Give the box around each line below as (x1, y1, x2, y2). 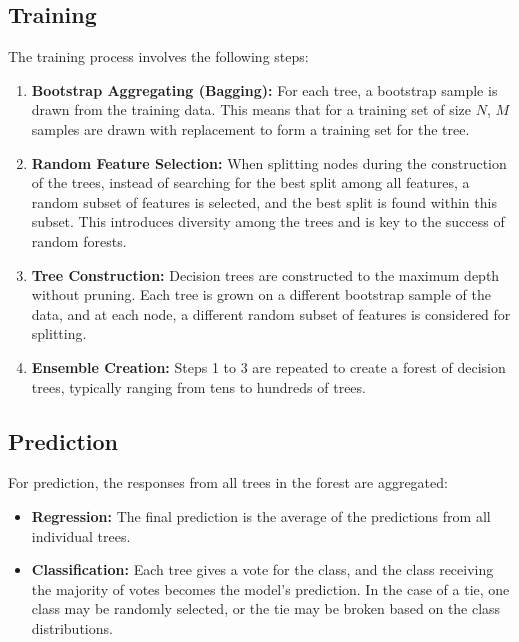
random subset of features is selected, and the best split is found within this (31, 191, 497, 212)
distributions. (31, 617, 113, 638)
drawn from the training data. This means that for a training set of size (31, 99, 471, 120)
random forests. (31, 230, 127, 251)
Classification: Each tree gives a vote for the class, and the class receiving (31, 559, 494, 580)
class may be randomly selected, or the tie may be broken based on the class (31, 598, 501, 619)
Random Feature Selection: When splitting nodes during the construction (31, 152, 507, 173)
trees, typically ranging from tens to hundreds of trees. (31, 376, 366, 397)
